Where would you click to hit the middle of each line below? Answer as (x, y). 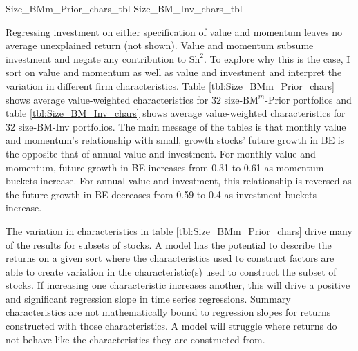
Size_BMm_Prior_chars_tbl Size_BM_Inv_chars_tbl (124, 8)
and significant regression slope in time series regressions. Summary (148, 298)
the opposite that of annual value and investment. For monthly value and (161, 153)
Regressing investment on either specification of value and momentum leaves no (174, 31)
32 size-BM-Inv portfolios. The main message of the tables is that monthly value (176, 126)
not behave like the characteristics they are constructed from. (135, 339)
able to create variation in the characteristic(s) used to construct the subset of (171, 271)
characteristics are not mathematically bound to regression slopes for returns (168, 312)
